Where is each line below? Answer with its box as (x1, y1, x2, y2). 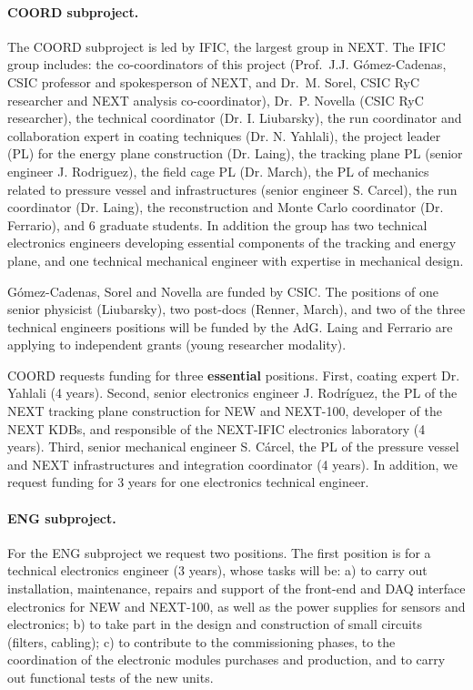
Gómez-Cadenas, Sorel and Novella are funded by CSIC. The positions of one (7, 281, 439, 300)
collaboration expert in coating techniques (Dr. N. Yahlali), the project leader (7, 126, 441, 145)
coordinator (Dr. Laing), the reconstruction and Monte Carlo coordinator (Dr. (7, 198, 444, 217)
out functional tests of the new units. (7, 668, 214, 686)
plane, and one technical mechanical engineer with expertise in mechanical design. (7, 250, 464, 269)
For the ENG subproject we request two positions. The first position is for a (7, 543, 431, 562)
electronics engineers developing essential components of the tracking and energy (7, 233, 457, 252)
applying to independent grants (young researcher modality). (7, 335, 347, 354)
